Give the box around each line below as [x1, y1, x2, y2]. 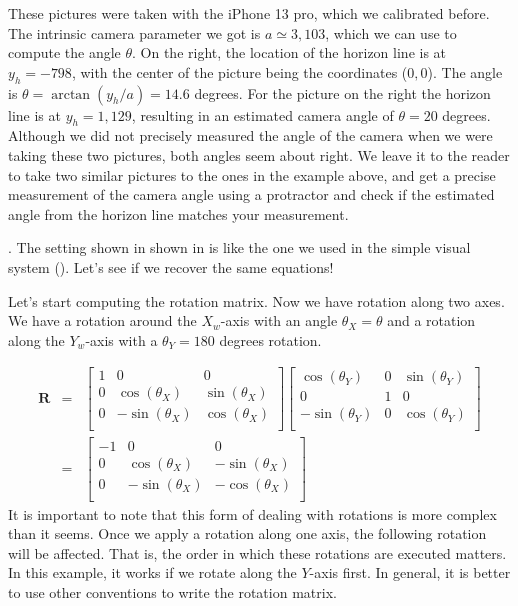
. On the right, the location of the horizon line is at [132, 42, 447, 63]
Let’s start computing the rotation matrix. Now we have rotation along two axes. [8, 290, 505, 311]
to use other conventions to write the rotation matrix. [8, 582, 337, 602]
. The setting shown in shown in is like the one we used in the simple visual [8, 237, 471, 258]
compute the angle [8, 42, 121, 63]
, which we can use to [325, 22, 457, 43]
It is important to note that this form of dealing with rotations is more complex [8, 503, 497, 524]
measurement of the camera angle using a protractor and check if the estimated [8, 184, 495, 205]
